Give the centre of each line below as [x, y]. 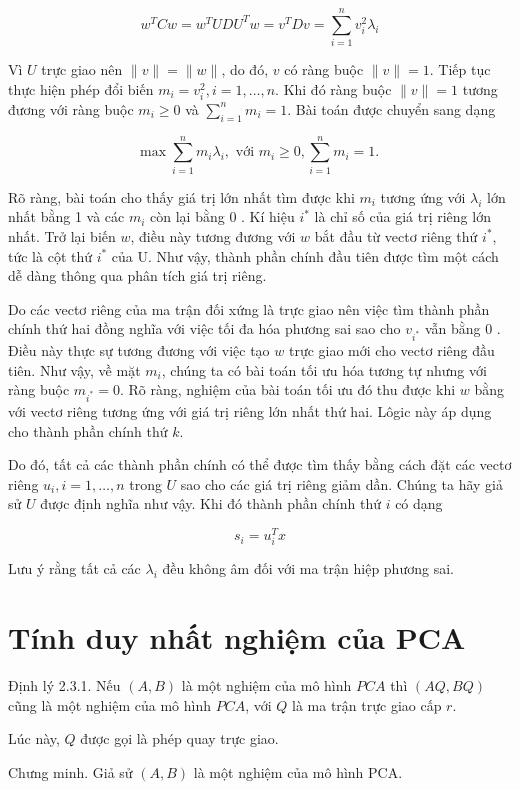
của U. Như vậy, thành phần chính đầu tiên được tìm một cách [305, 255]
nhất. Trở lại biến [62, 235]
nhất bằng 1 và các [66, 216]
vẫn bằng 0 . [462, 328]
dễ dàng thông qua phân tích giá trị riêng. [137, 275]
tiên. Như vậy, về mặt [74, 369]
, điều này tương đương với [213, 235]
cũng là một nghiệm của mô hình [109, 704]
